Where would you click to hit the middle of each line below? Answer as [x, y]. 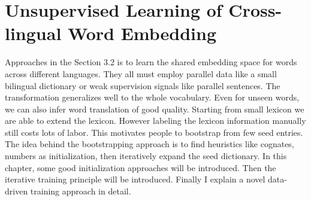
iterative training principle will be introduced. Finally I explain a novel [135, 179]
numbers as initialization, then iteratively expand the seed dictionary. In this [146, 156]
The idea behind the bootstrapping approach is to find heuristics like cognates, [150, 144]
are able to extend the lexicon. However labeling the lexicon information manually [155, 121]
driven [16, 191]
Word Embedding [142, 33]
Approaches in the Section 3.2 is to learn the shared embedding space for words [151, 62]
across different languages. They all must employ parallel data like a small [141, 73]
